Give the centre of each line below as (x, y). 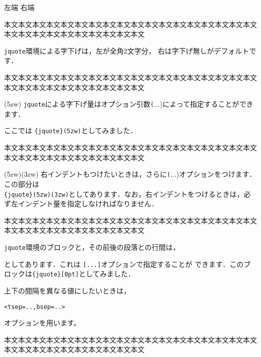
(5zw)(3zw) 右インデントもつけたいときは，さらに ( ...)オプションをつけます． (130, 174)
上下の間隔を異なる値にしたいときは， (67, 290)
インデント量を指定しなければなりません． (88, 204)
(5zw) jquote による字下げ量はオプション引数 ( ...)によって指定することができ (129, 104)
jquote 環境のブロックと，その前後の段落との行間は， (92, 247)
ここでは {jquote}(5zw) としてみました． (71, 130)
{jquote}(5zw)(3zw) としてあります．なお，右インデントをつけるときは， (124, 194)
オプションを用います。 (42, 323)
